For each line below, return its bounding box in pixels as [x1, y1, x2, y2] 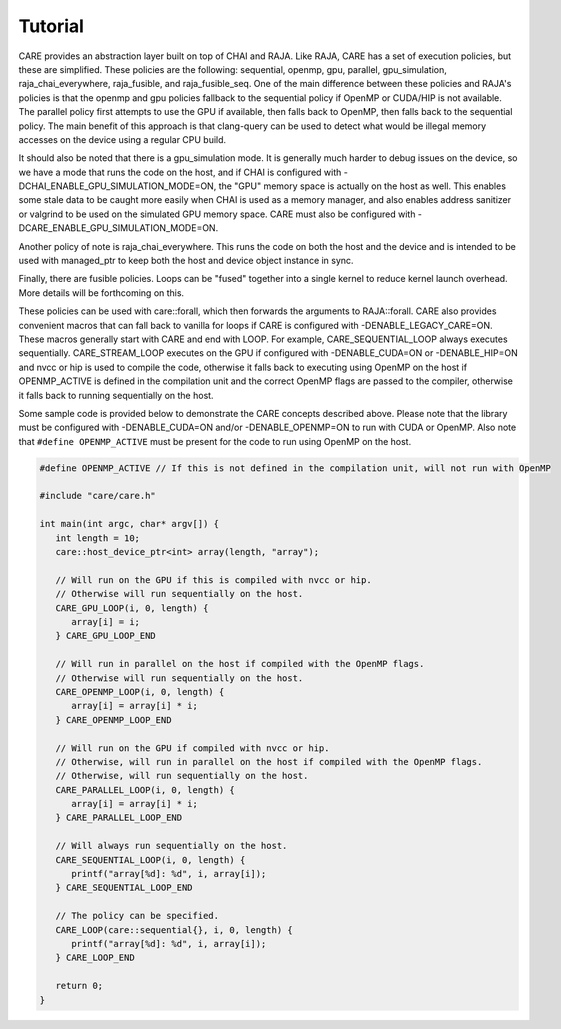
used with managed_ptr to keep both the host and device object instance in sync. [18, 255, 354, 267]
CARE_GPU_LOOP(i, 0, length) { [55, 602, 209, 614]
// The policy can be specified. [55, 910, 220, 922]
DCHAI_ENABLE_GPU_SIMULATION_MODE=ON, [18, 180, 217, 192]
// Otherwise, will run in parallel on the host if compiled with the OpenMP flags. [55, 756, 483, 767]
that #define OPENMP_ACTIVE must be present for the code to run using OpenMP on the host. [18, 435, 412, 447]
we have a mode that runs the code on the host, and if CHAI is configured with [18, 166, 342, 178]
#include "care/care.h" [39, 490, 157, 502]
